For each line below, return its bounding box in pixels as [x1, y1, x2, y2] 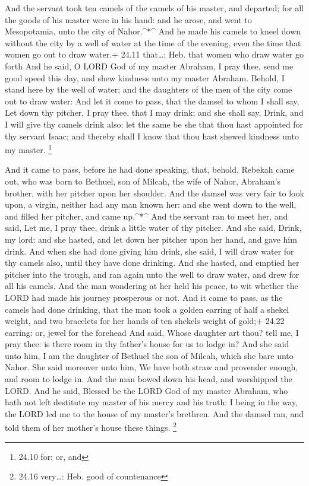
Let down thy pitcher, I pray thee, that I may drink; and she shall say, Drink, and [5, 106, 304, 119]
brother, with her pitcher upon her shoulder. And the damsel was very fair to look [5, 186, 304, 199]
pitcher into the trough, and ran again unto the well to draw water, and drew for [5, 268, 299, 280]
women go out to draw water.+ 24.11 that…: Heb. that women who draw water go [5, 48, 304, 61]
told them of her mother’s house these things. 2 [5, 420, 176, 434]
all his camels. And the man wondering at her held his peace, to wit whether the [5, 279, 298, 292]
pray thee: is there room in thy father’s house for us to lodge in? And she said [5, 338, 289, 350]
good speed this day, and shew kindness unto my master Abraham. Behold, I [5, 71, 285, 84]
